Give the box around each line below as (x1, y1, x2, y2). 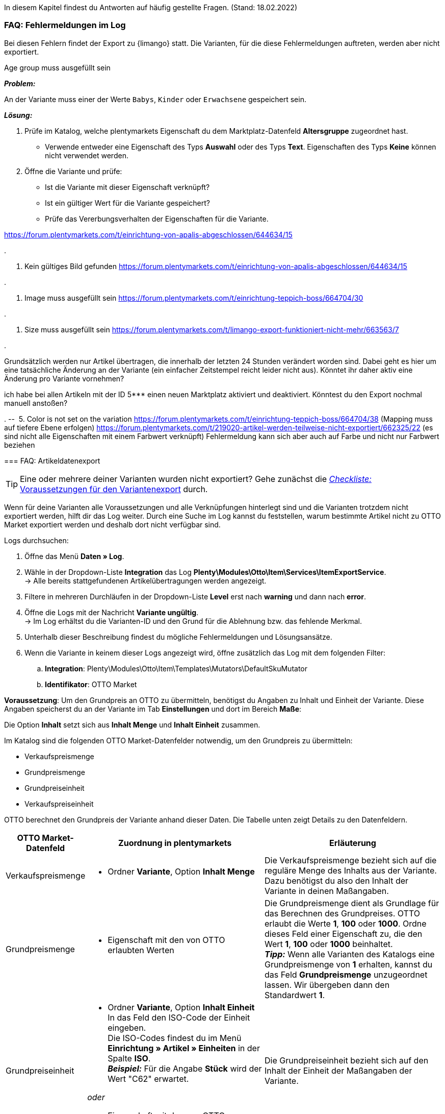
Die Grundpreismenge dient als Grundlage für (265, 898, 439, 908)
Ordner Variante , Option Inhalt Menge (108, 866, 255, 877)
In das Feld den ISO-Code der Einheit (108, 1012, 250, 1023)
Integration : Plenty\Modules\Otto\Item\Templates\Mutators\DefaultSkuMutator (45, 664, 307, 673)
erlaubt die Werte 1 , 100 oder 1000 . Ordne (265, 918, 427, 929)
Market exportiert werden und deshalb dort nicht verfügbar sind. (4, 520, 221, 529)
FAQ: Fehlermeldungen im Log (4, 20, 126, 31)
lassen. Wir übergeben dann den (265, 979, 390, 990)
